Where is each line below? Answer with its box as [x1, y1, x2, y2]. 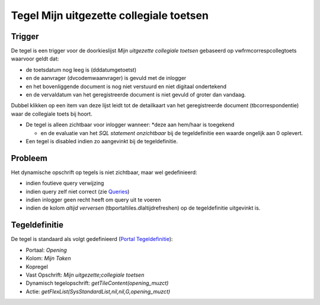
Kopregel [25, 263, 49, 270]
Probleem [11, 153, 47, 163]
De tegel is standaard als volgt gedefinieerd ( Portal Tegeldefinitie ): [11, 236, 173, 243]
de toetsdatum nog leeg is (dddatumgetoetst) [25, 66, 137, 73]
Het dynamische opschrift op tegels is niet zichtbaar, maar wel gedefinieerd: [11, 169, 198, 176]
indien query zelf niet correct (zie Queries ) [25, 188, 130, 195]
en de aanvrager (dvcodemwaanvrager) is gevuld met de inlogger [25, 75, 187, 82]
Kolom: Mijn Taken [25, 255, 71, 262]
